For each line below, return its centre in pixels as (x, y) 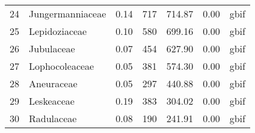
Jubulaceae (52, 48)
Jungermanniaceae (68, 14)
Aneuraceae (53, 83)
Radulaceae (53, 118)
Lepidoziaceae (58, 31)
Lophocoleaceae (62, 66)
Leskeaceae (52, 101)
